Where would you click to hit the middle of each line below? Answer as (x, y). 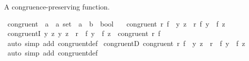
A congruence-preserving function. (57, 6)
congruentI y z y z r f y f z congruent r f (84, 33)
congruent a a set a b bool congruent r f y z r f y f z (116, 23)
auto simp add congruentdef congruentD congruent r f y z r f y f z (126, 43)
